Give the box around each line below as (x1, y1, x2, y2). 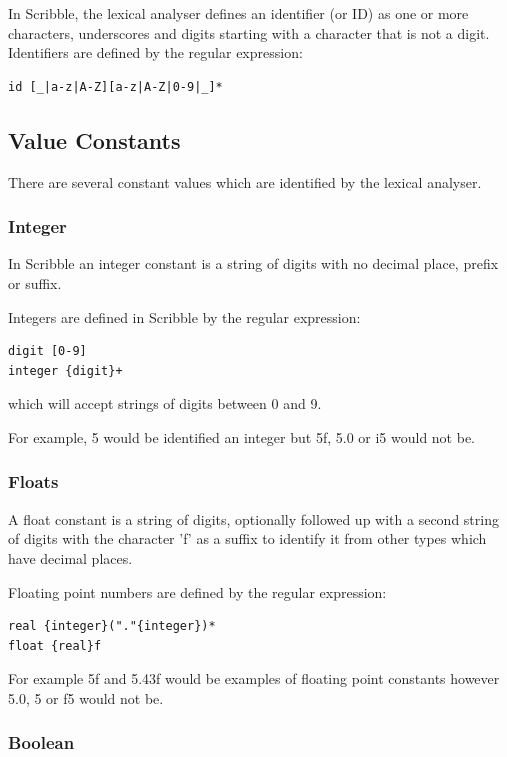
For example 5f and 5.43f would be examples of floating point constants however (8, 668, 500, 689)
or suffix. (8, 272, 62, 293)
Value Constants (8, 124, 181, 155)
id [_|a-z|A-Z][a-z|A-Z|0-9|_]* (8, 79, 223, 94)
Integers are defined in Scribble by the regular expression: (8, 306, 361, 327)
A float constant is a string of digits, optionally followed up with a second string (8, 508, 499, 529)
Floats (8, 469, 59, 494)
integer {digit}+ (8, 363, 123, 378)
